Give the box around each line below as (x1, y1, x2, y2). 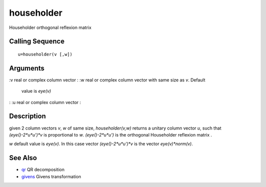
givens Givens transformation (21, 173, 81, 179)
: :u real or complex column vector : (9, 99, 81, 105)
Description (9, 112, 46, 120)
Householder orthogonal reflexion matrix (9, 25, 92, 30)
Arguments (9, 64, 45, 72)
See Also (9, 154, 37, 162)
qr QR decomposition (21, 167, 65, 173)
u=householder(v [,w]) (18, 52, 73, 57)
